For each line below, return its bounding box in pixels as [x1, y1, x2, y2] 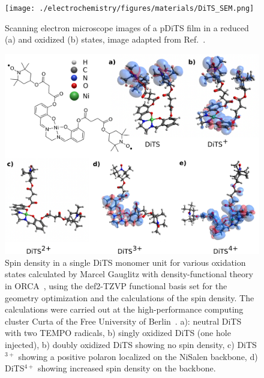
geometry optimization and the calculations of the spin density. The [5, 291, 254, 304]
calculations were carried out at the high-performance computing [5, 303, 244, 316]
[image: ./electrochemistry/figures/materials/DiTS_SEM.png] [5, 4, 254, 13]
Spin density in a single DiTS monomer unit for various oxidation [5, 256, 246, 268]
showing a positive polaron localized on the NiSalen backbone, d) [18, 350, 258, 362]
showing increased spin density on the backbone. [37, 362, 216, 374]
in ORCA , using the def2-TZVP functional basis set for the [5, 279, 227, 292]
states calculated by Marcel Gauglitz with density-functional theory [5, 268, 253, 280]
